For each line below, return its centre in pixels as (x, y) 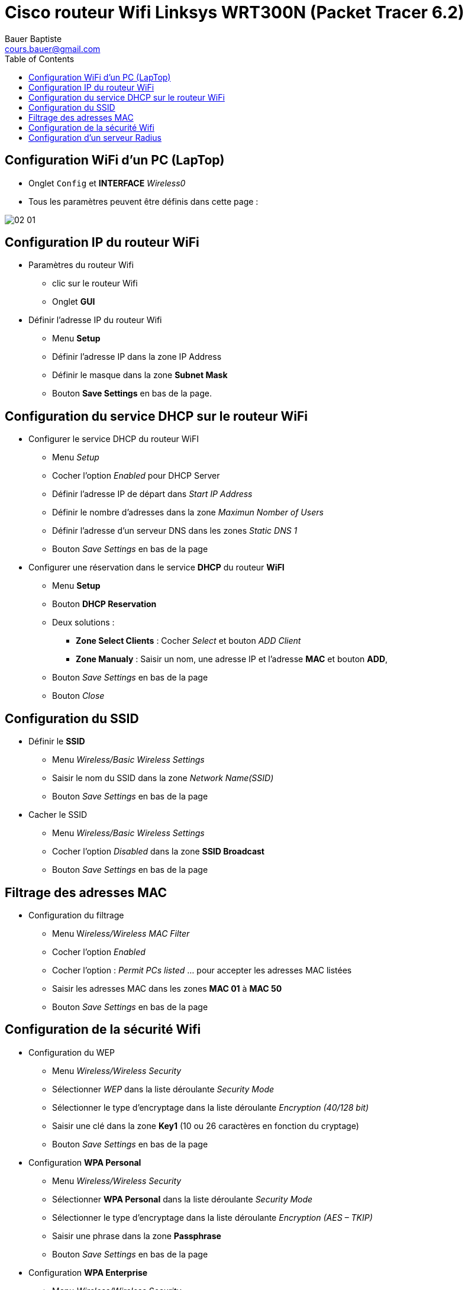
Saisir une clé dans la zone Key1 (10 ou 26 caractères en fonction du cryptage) (206, 1125)
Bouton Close (78, 696)
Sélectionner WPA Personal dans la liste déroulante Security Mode (183, 1199)
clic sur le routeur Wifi (95, 283)
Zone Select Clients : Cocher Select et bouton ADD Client (188, 641)
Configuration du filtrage (76, 915)
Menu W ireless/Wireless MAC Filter (121, 933)
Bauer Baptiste (33, 38)
